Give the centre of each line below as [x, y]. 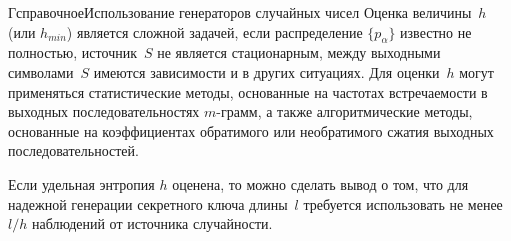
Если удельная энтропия [81, 183]
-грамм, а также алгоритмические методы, [344, 111]
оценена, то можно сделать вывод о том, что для [320, 183]
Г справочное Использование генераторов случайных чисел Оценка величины [240, 12]
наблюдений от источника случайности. [152, 223]
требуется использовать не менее [403, 203]
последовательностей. [73, 150]
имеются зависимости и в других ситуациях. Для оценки [266, 71]
